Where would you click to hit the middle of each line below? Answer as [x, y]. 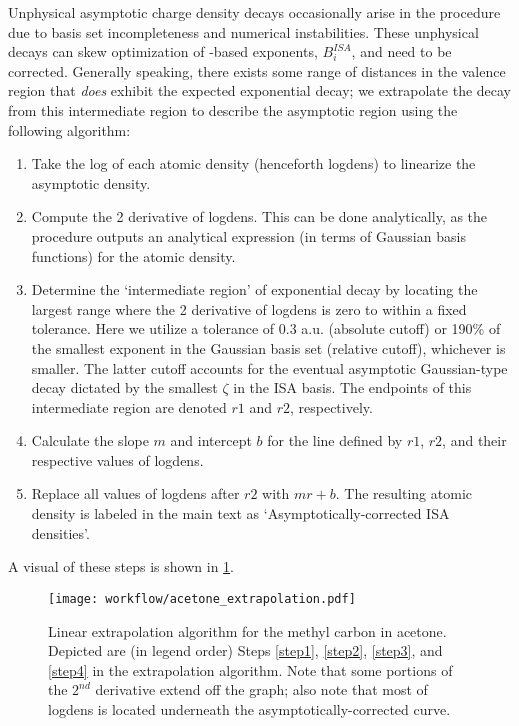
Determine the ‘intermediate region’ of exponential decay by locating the [254, 289]
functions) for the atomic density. [133, 255]
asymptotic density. [91, 182]
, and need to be [401, 51]
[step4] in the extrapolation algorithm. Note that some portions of [250, 669]
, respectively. [331, 406]
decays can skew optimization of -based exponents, [163, 51]
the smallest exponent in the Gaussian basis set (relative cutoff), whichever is [268, 347]
